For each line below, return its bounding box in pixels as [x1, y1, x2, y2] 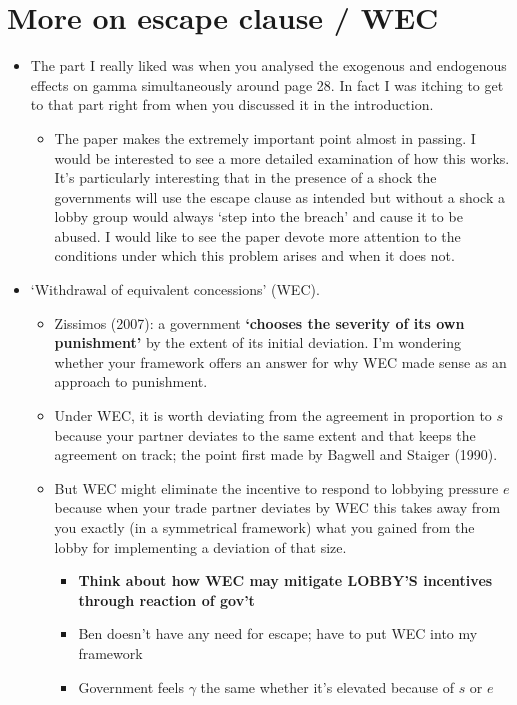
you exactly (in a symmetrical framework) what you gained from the [54, 517, 475, 537]
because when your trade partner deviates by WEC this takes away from [54, 497, 501, 518]
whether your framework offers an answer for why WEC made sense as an [54, 351, 507, 372]
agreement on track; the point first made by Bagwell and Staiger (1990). [54, 444, 498, 465]
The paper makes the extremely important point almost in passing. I [54, 127, 476, 148]
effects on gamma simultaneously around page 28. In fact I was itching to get [30, 74, 504, 95]
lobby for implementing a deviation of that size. [54, 536, 347, 557]
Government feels [78, 676, 184, 697]
